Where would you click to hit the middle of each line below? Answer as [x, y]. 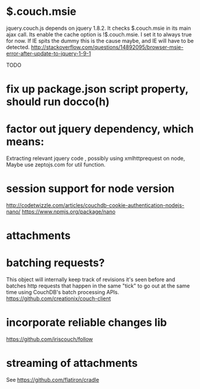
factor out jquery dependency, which [100, 129]
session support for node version [90, 189]
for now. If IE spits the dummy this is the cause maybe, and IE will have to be [100, 41]
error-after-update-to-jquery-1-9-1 [49, 53]
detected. [18, 47]
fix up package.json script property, [97, 89]
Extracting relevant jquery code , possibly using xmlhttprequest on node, [96, 158]
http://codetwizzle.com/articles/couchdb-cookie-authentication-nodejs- [96, 205]
